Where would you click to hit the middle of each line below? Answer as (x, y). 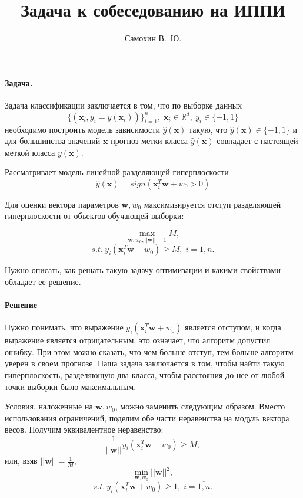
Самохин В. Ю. (153, 38)
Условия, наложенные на (49, 406)
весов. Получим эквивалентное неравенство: (84, 429)
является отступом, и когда (233, 327)
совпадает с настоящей (257, 141)
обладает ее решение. (43, 281)
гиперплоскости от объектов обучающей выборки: (94, 216)
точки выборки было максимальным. (71, 386)
